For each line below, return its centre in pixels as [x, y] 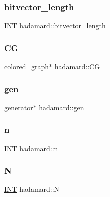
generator [19, 107]
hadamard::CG [77, 66]
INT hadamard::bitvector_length [55, 25]
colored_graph [27, 66]
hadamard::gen [62, 107]
